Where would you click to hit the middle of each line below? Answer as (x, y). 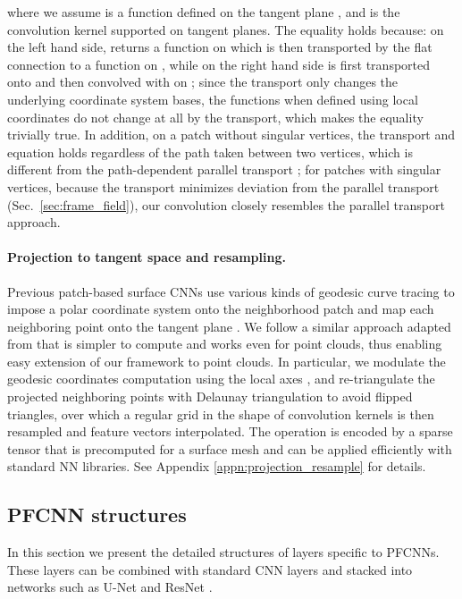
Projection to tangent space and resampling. (147, 257)
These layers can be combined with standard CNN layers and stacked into (210, 569)
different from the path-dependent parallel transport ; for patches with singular (224, 169)
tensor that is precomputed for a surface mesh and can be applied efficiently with (230, 448)
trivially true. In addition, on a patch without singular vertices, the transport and (231, 135)
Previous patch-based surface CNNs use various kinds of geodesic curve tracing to (231, 291)
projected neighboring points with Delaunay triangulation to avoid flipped (210, 397)
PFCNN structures (97, 515)
